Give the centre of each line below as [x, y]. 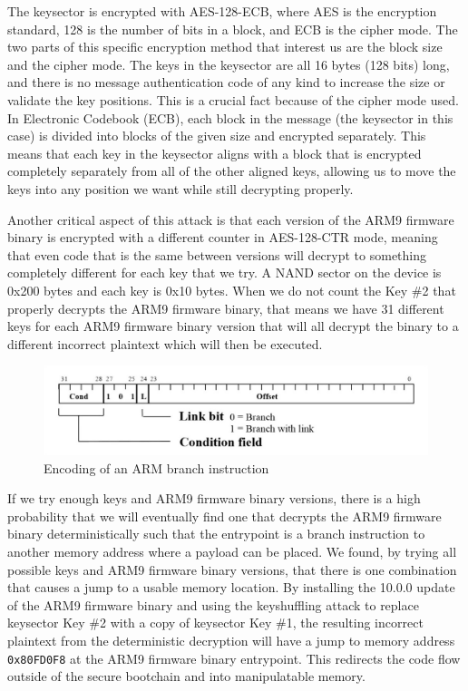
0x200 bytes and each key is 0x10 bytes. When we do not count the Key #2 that [232, 290]
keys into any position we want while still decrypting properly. [180, 188]
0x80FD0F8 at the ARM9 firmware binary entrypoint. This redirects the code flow [234, 658]
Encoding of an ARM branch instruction [156, 467]
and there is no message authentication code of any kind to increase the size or [226, 82]
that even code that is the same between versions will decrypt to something [217, 254]
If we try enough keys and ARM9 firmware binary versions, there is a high [214, 498]
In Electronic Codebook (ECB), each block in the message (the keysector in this [230, 117]
